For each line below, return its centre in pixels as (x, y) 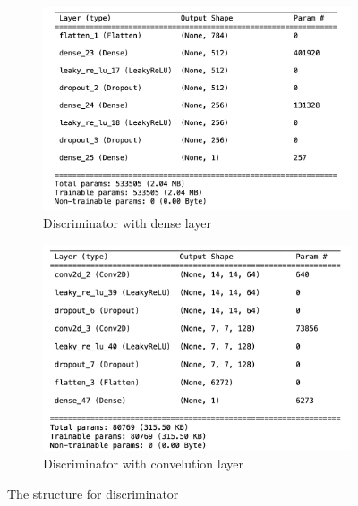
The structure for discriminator (93, 493)
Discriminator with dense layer (127, 223)
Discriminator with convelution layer (144, 464)
